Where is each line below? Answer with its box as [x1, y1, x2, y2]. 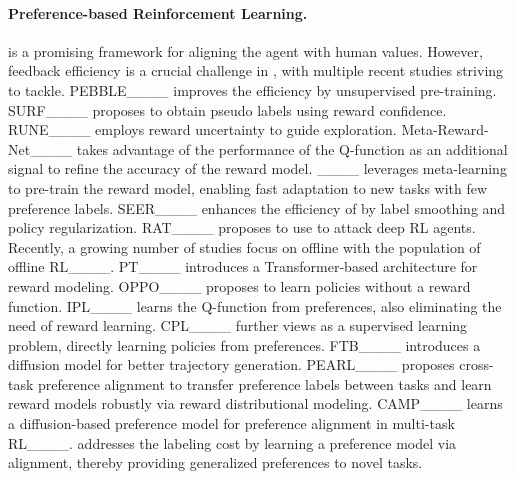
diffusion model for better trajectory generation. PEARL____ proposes [8, 354, 455, 375]
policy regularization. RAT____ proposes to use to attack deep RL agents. [8, 217, 476, 238]
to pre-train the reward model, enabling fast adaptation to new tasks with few [8, 177, 488, 198]
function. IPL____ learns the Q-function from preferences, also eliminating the [8, 295, 502, 316]
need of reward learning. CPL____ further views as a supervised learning [8, 315, 468, 336]
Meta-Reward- [401, 119, 489, 140]
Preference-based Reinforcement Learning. [8, 2, 308, 23]
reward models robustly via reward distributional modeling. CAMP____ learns [8, 393, 503, 414]
